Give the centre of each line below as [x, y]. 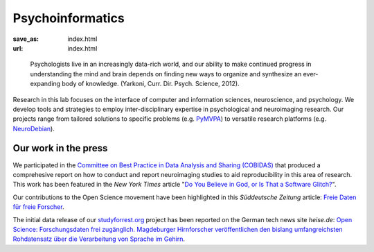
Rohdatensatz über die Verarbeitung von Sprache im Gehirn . [99, 239]
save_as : [26, 39]
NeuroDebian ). [34, 128]
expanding [45, 84]
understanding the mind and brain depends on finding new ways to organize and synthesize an [166, 74]
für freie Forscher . [39, 207]
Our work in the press [60, 148]
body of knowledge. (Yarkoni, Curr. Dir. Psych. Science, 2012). [151, 84]
